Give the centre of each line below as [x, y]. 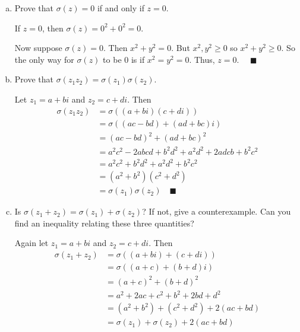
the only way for [44, 59]
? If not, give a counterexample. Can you [217, 211]
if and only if [121, 8]
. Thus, [202, 59]
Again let [31, 243]
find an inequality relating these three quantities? [104, 223]
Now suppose [38, 48]
